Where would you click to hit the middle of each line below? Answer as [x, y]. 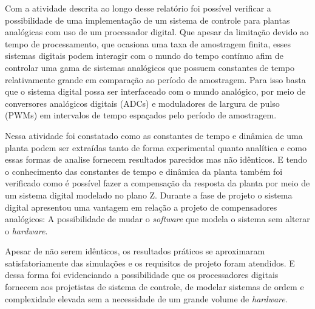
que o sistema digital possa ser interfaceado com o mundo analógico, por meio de [155, 91]
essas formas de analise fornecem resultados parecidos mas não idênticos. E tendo [156, 159]
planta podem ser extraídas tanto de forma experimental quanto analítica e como [156, 147]
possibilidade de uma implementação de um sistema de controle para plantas [147, 20]
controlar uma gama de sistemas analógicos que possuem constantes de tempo [150, 67]
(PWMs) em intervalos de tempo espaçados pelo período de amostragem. [141, 115]
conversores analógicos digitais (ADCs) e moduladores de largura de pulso [142, 103]
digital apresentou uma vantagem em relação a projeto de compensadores [141, 207]
